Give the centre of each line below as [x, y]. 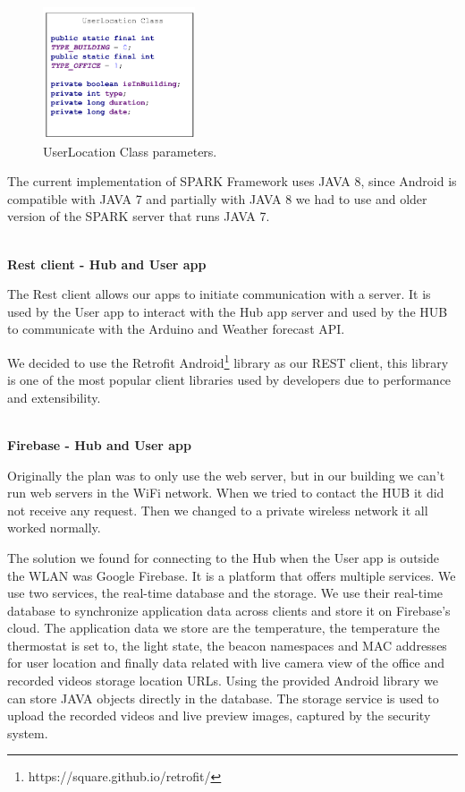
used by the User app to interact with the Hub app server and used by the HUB [228, 311]
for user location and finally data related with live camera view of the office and [226, 663]
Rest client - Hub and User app [107, 264]
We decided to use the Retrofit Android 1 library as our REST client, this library [228, 361]
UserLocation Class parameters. [130, 151]
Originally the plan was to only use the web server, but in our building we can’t [226, 475]
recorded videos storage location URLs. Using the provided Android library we [223, 681]
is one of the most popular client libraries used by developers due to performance [229, 380]
